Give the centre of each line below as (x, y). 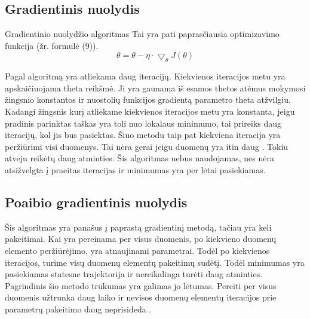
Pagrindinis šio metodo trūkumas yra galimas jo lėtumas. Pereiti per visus (141, 285)
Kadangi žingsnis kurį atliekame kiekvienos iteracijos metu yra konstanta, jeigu (150, 111)
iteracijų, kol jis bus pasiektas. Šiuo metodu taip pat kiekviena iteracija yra (143, 135)
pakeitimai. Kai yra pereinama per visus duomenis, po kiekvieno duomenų (141, 239)
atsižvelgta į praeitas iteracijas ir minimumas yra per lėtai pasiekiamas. (135, 169)
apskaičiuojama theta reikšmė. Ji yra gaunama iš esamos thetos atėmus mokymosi (155, 88)
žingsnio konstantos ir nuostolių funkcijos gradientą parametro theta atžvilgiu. (148, 99)
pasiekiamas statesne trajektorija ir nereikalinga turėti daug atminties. (134, 274)
